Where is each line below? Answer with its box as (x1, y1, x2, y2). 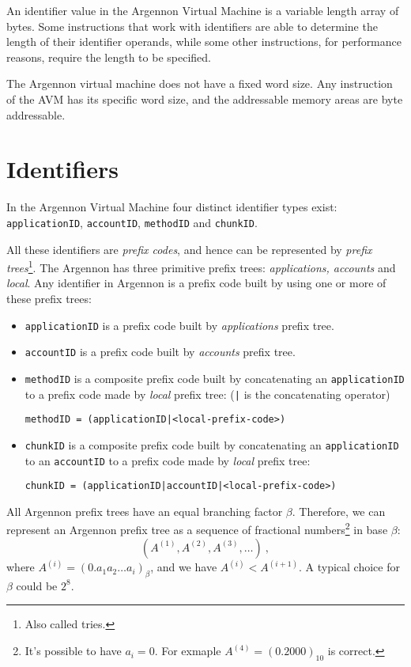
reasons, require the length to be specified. (6, 48, 211, 65)
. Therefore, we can (292, 502, 386, 519)
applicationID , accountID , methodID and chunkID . (6, 214, 258, 230)
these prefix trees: (6, 290, 92, 306)
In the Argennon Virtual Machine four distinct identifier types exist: (6, 199, 337, 215)
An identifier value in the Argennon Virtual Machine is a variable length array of (6, 2, 399, 18)
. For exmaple (154, 642, 221, 659)
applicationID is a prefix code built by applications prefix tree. (25, 316, 334, 333)
